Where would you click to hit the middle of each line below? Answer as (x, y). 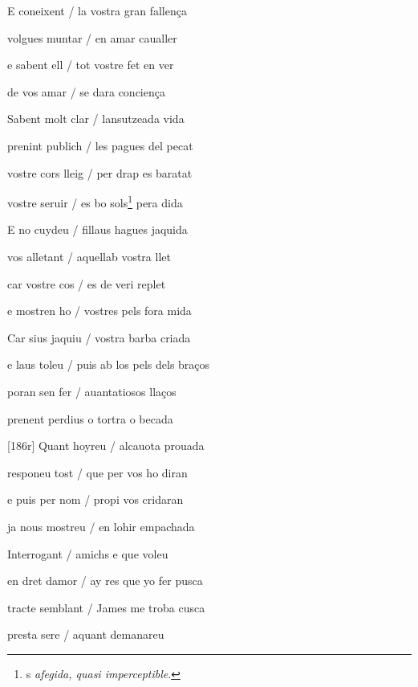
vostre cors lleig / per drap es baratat (100, 172)
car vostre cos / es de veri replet (87, 283)
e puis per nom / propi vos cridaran (95, 499)
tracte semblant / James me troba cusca (106, 607)
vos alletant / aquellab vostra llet (89, 256)
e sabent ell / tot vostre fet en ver (91, 65)
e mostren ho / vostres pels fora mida (99, 311)
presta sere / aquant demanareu (86, 634)
